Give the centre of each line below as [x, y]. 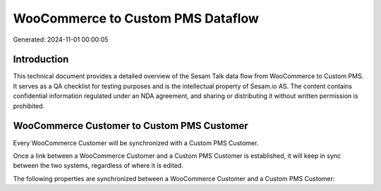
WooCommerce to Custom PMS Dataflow [136, 18]
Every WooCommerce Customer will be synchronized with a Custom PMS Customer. [136, 143]
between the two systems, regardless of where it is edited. [98, 166]
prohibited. [29, 106]
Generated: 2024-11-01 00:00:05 [61, 39]
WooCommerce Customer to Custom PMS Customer [131, 126]
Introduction [41, 60]
